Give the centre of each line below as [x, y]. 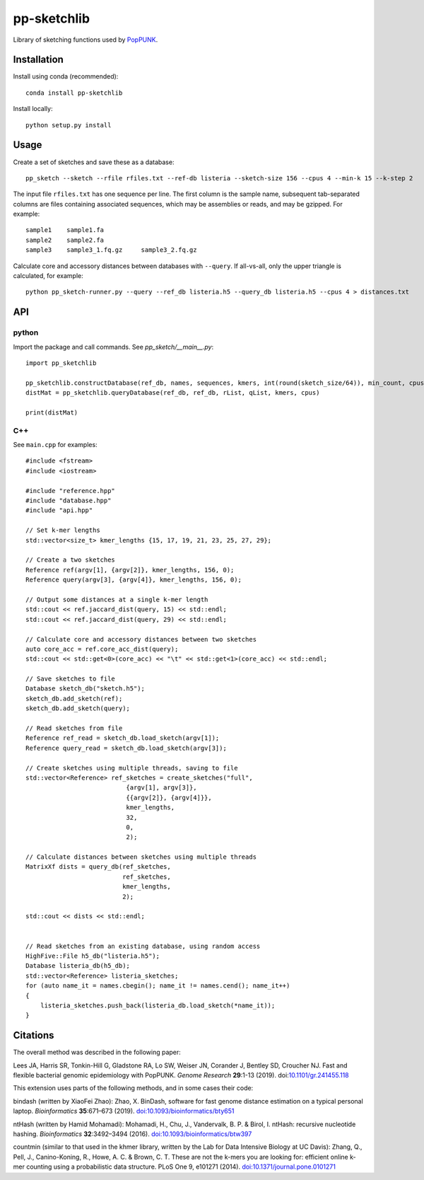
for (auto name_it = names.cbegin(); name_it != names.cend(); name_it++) [158, 986]
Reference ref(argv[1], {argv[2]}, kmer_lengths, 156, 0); [130, 570]
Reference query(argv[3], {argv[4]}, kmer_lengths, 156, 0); [134, 580]
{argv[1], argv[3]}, [161, 788]
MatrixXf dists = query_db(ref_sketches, [98, 867]
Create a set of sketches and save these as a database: [94, 162]
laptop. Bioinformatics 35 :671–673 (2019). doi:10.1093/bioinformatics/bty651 [124, 1111]
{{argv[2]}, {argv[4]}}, [169, 797]
